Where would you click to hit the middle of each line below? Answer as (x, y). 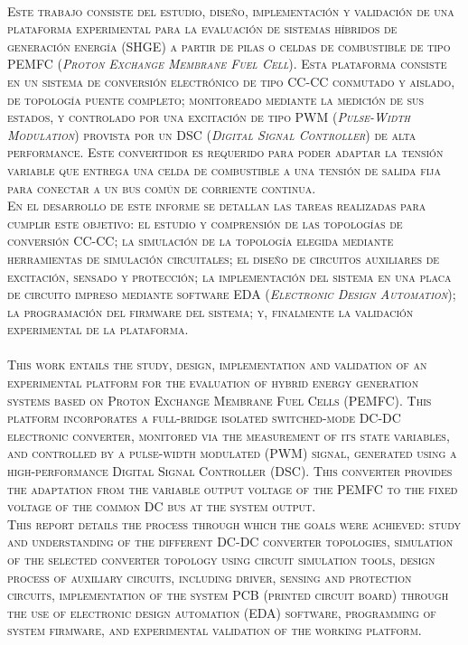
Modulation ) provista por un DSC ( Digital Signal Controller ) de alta (212, 134)
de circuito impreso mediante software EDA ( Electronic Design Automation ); (232, 294)
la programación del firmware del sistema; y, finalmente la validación (211, 311)
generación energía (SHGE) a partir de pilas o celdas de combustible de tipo (229, 46)
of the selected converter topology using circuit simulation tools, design (221, 559)
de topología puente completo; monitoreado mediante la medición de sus (216, 99)
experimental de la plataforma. (98, 329)
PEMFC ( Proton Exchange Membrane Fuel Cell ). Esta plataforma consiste (227, 64)
